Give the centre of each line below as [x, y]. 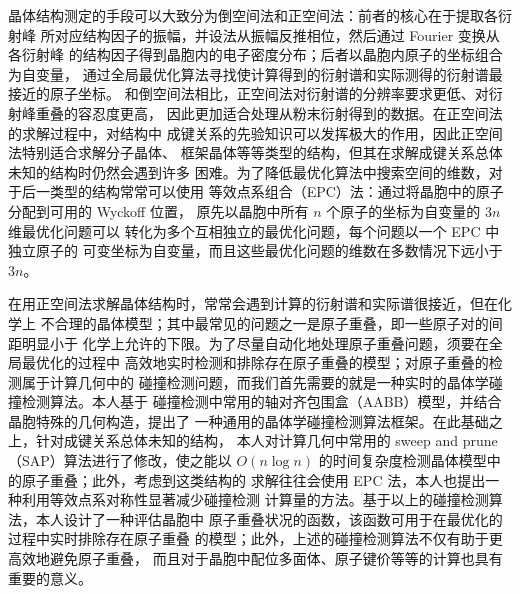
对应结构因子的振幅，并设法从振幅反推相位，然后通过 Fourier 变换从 [277, 34]
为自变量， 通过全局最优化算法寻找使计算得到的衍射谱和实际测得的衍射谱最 [255, 73]
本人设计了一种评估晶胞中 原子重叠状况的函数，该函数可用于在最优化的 [269, 518]
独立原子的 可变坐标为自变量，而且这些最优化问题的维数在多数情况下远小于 [255, 250]
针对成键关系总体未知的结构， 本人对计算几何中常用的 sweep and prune [266, 440]
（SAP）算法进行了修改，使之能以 [120, 460]
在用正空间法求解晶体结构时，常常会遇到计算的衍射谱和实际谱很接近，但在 [253, 303]
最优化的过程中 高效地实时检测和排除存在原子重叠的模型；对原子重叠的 [255, 362]
